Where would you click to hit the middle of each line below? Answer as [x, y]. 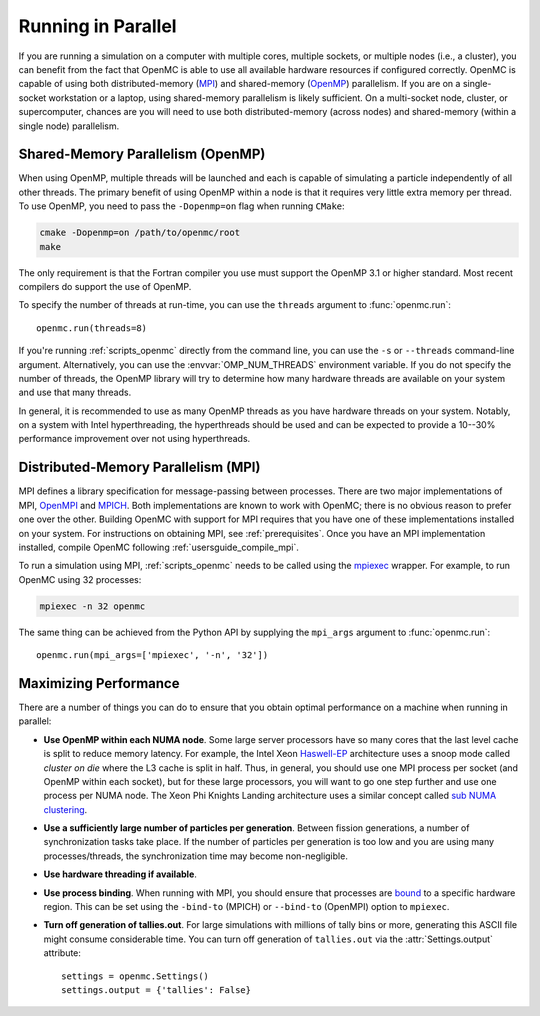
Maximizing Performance [99, 683]
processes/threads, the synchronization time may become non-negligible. [196, 856]
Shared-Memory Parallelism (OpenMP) [142, 154]
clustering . [65, 809]
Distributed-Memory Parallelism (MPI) [139, 467]
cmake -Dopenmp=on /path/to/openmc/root [139, 233]
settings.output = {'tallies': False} [156, 990]
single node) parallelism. [69, 126]
